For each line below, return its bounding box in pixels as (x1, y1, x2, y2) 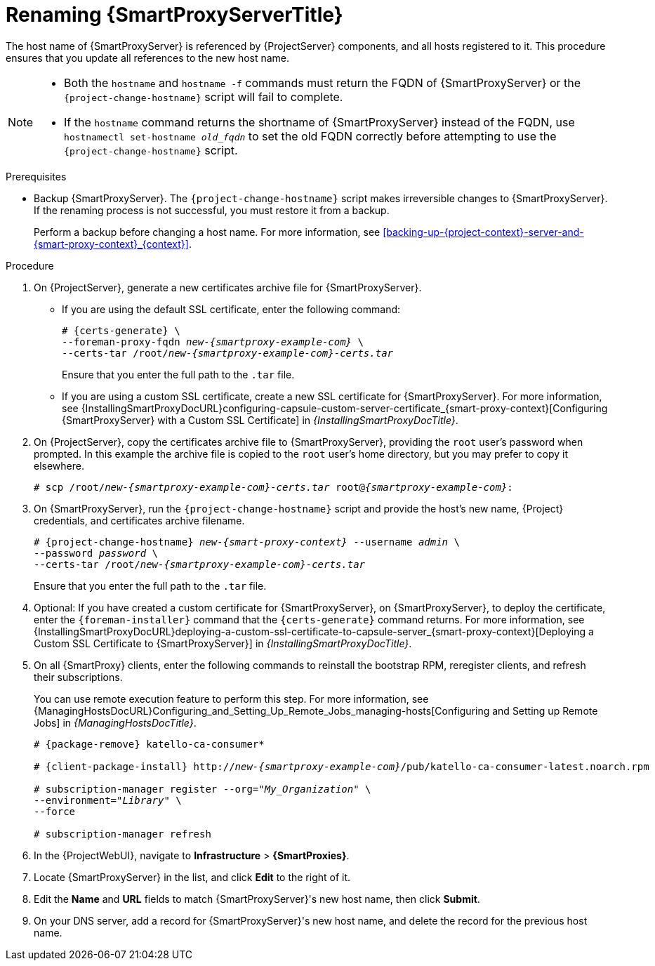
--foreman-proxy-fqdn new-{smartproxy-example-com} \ (62, 336, 364, 348)
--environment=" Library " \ (34, 794, 182, 806)
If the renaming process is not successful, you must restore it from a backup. (34, 204, 390, 216)
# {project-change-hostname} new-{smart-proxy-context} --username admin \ (34, 536, 460, 548)
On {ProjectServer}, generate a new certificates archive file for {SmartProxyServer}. (34, 281, 422, 293)
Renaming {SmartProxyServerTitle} (6, 3, 343, 27)
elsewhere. (34, 459, 84, 472)
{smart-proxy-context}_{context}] (34, 237, 189, 250)
